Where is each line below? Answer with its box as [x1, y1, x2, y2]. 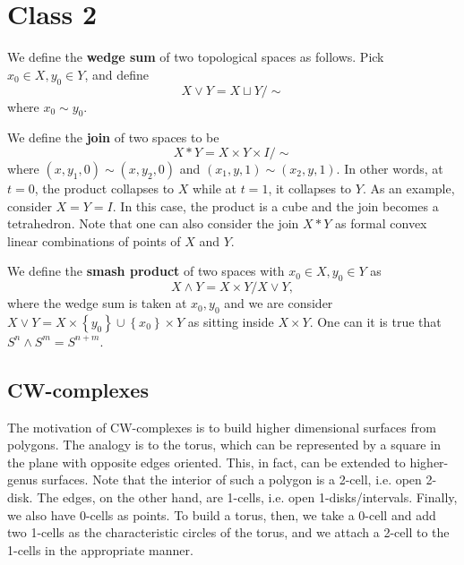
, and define [84, 64, 149, 83]
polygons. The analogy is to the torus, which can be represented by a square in [7, 435, 441, 454]
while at [193, 178, 237, 197]
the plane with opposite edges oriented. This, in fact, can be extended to [7, 452, 406, 471]
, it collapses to [268, 178, 352, 197]
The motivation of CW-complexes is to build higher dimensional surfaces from [7, 417, 436, 436]
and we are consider [224, 294, 333, 312]
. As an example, [362, 178, 455, 197]
